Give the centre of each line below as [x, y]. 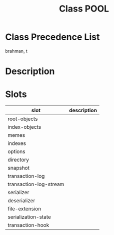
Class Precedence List [52, 37]
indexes [17, 143]
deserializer [21, 201]
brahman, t [16, 51]
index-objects [24, 127]
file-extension [24, 209]
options [16, 151]
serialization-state [29, 217]
